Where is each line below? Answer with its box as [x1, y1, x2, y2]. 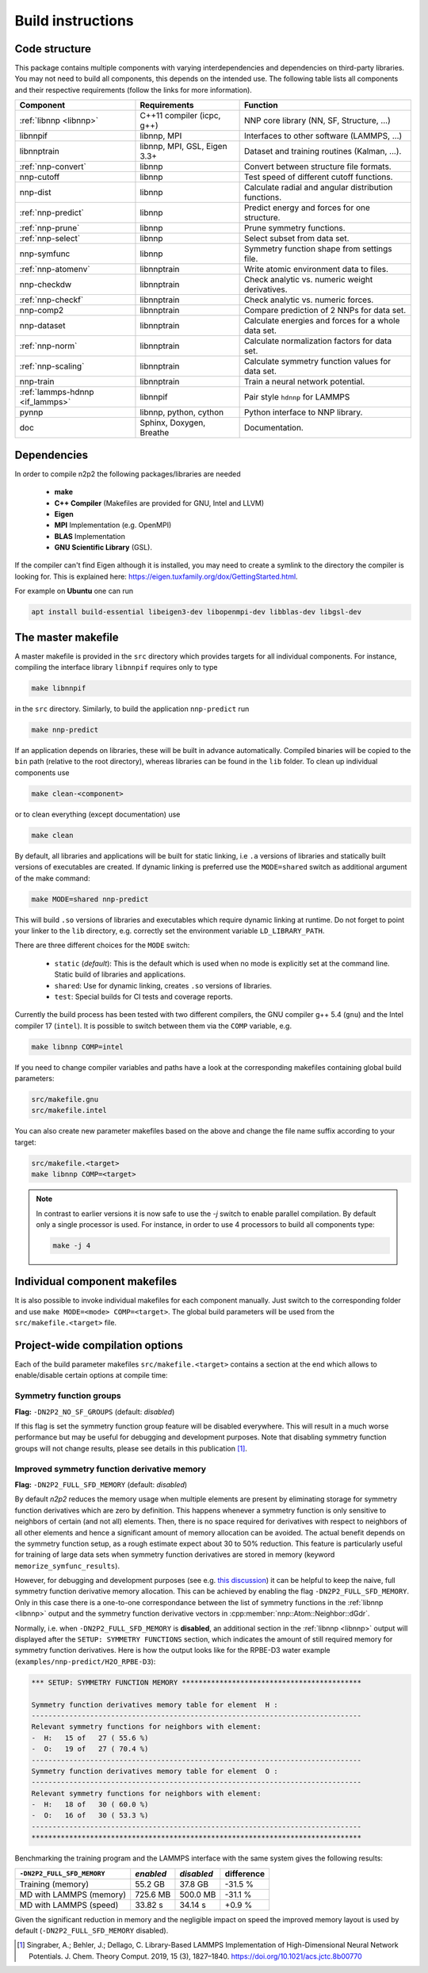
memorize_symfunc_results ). [14, 1561, 120, 1570]
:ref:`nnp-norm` [19, 341, 78, 352]
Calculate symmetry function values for [243, 356, 392, 367]
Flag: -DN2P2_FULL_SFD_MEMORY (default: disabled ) [14, 1479, 188, 1489]
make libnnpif [31, 684, 86, 693]
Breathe [139, 427, 170, 438]
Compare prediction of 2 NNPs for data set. [243, 305, 407, 316]
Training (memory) [19, 1879, 90, 1890]
